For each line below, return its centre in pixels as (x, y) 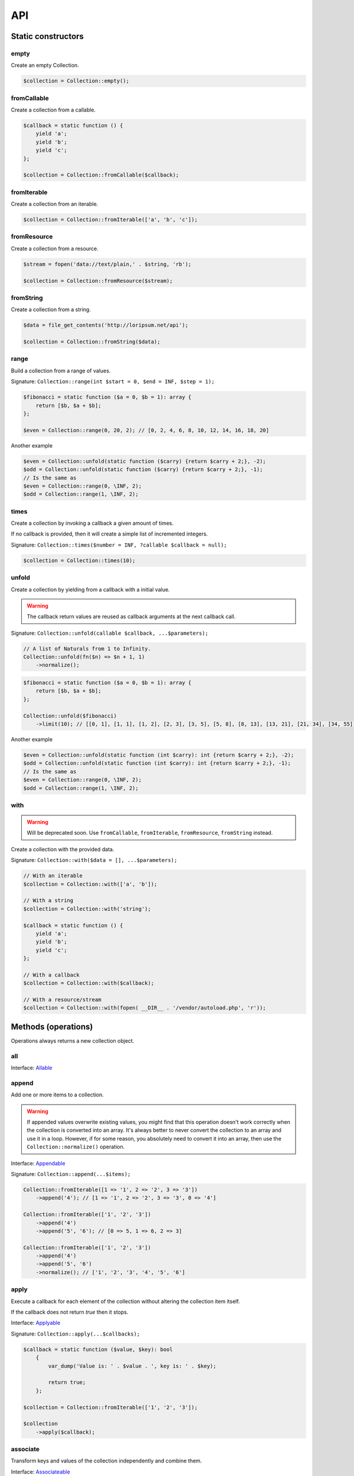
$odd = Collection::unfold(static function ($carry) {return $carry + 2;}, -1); (143, 470)
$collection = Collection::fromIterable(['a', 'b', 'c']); (110, 220)
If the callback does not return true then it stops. (70, 1312)
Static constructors (47, 36)
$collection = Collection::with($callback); (89, 983)
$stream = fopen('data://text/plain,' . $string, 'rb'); (107, 264)
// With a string (48, 901)
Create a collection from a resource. (55, 249)
